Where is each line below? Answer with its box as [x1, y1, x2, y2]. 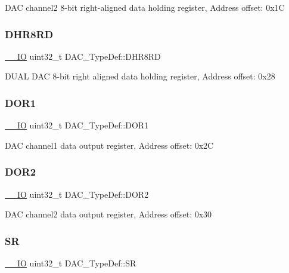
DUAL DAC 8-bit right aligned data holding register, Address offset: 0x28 [5, 70, 275, 82]
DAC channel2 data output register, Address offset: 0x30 [5, 208, 212, 220]
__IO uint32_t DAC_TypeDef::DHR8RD [5, 50, 161, 62]
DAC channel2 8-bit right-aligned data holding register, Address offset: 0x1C [5, 1, 285, 13]
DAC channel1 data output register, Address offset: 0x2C [5, 139, 214, 151]
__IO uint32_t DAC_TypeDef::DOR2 [5, 188, 149, 200]
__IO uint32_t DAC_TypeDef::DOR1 [5, 119, 149, 131]
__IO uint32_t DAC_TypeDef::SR [5, 257, 136, 269]
